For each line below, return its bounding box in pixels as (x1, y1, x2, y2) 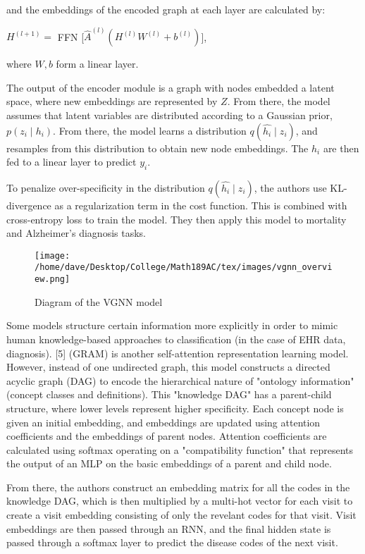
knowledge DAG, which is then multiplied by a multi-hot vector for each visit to (6, 493, 353, 508)
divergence (6, 198, 51, 213)
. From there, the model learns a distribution (53, 123, 247, 137)
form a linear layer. (56, 56, 139, 71)
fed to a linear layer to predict (6, 154, 137, 169)
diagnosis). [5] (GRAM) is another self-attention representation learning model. (6, 345, 349, 360)
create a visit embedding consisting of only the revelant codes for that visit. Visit (6, 507, 357, 522)
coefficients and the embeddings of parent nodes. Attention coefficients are (6, 429, 327, 443)
